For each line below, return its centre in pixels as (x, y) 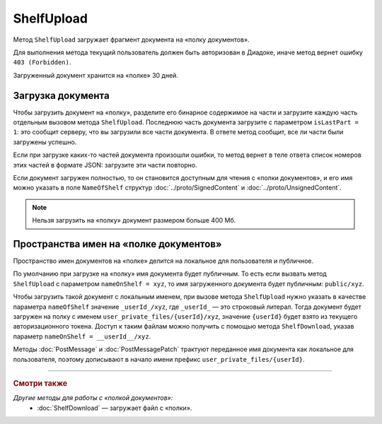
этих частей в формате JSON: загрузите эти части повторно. (105, 165)
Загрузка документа (61, 95)
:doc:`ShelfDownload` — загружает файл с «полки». (115, 408)
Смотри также (40, 383)
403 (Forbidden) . (42, 62)
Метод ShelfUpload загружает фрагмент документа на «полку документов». (132, 40)
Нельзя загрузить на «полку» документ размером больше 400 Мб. (134, 220)
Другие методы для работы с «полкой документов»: (93, 398)
